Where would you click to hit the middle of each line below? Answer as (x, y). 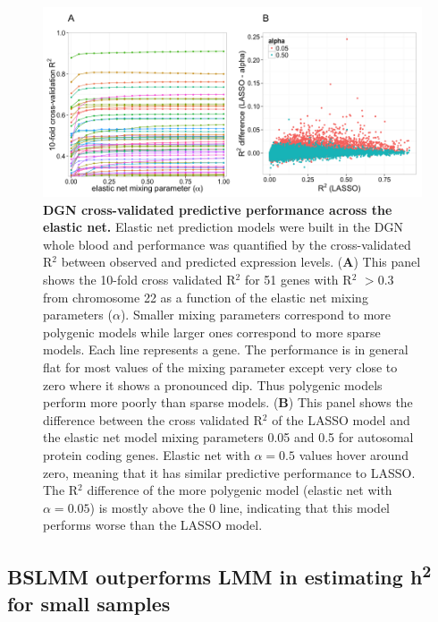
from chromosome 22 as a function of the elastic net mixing (206, 297)
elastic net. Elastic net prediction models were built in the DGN (223, 227)
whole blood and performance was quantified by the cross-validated (227, 244)
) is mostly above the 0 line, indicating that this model (240, 507)
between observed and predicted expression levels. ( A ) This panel (241, 262)
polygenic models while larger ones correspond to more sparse (212, 332)
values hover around (354, 454)
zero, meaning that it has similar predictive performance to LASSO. (229, 472)
